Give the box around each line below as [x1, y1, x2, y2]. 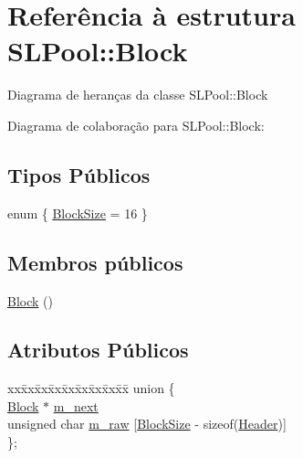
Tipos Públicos [7, 160, 151, 188]
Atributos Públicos [7, 336, 189, 364]
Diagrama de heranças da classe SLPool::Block [7, 85, 268, 104]
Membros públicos [7, 248, 183, 276]
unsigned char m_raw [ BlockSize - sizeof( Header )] [7, 414, 287, 433]
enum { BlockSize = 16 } [7, 203, 148, 222]
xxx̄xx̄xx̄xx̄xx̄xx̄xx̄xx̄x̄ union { [7, 378, 175, 398]
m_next [53, 396, 99, 415]
